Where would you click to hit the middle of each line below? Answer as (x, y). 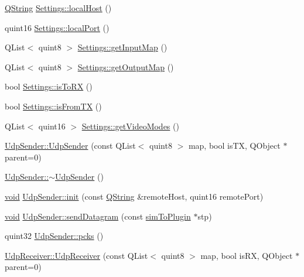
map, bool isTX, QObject (234, 146)
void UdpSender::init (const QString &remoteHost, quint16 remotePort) (134, 196)
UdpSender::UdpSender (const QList (70, 146)
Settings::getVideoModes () (130, 126)
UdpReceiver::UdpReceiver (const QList (76, 255)
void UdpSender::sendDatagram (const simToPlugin (98, 216)
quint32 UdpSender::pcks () (54, 236)
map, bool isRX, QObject (247, 255)
